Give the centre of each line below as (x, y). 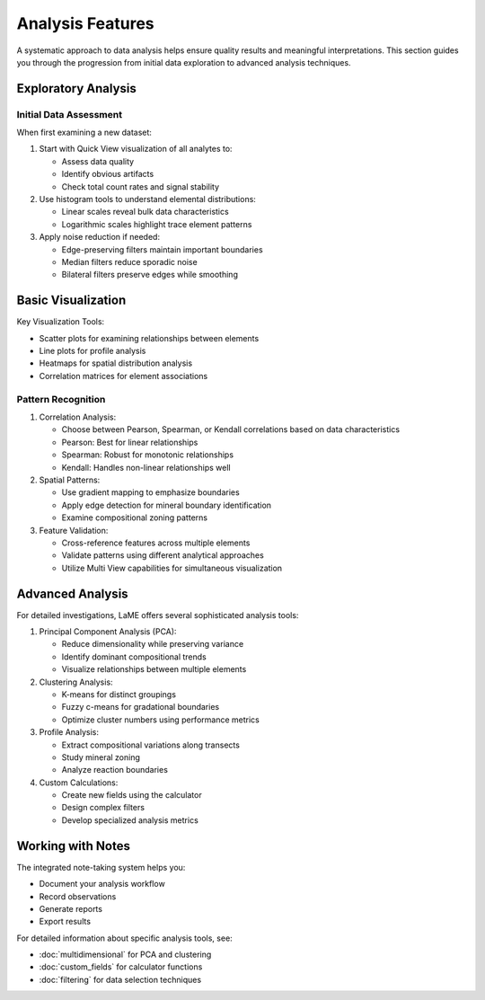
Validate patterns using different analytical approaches (163, 555)
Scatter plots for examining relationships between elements (149, 338)
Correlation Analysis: (78, 417)
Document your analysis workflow (102, 884)
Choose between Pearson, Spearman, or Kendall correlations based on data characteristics (230, 429)
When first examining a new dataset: (84, 133)
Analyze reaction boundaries (115, 770)
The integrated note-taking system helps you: (101, 867)
